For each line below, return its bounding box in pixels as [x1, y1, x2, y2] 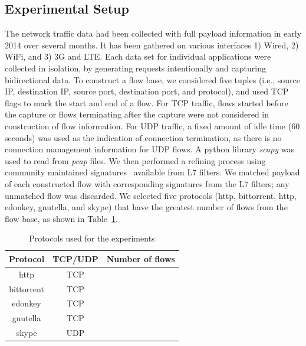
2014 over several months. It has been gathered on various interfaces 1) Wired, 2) [5, 38, 299, 51]
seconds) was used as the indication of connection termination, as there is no [5, 131, 282, 143]
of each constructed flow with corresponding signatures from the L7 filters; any [5, 177, 289, 190]
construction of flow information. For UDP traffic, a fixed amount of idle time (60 [5, 119, 300, 132]
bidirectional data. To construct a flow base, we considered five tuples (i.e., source [5, 73, 301, 86]
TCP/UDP [52, 252, 98, 265]
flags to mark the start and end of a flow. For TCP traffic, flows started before [5, 96, 288, 109]
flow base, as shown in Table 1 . [5, 212, 118, 224]
